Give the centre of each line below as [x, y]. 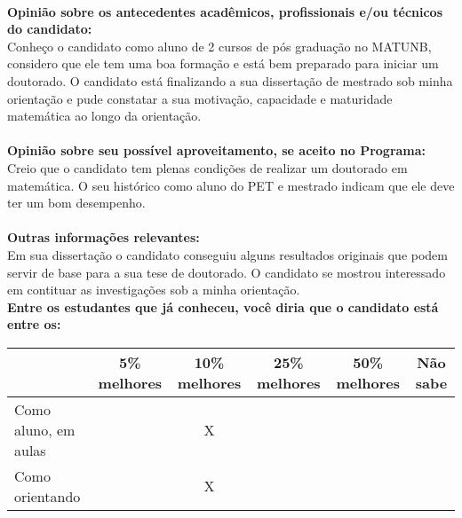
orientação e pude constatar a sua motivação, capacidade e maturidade [200, 98]
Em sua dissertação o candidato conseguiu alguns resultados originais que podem [227, 254]
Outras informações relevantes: [104, 237]
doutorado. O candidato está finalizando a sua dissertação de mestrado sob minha [230, 80]
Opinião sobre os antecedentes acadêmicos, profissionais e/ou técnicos [225, 11]
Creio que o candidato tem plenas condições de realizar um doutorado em [207, 167]
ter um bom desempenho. [76, 203]
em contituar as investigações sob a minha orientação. [154, 290]
